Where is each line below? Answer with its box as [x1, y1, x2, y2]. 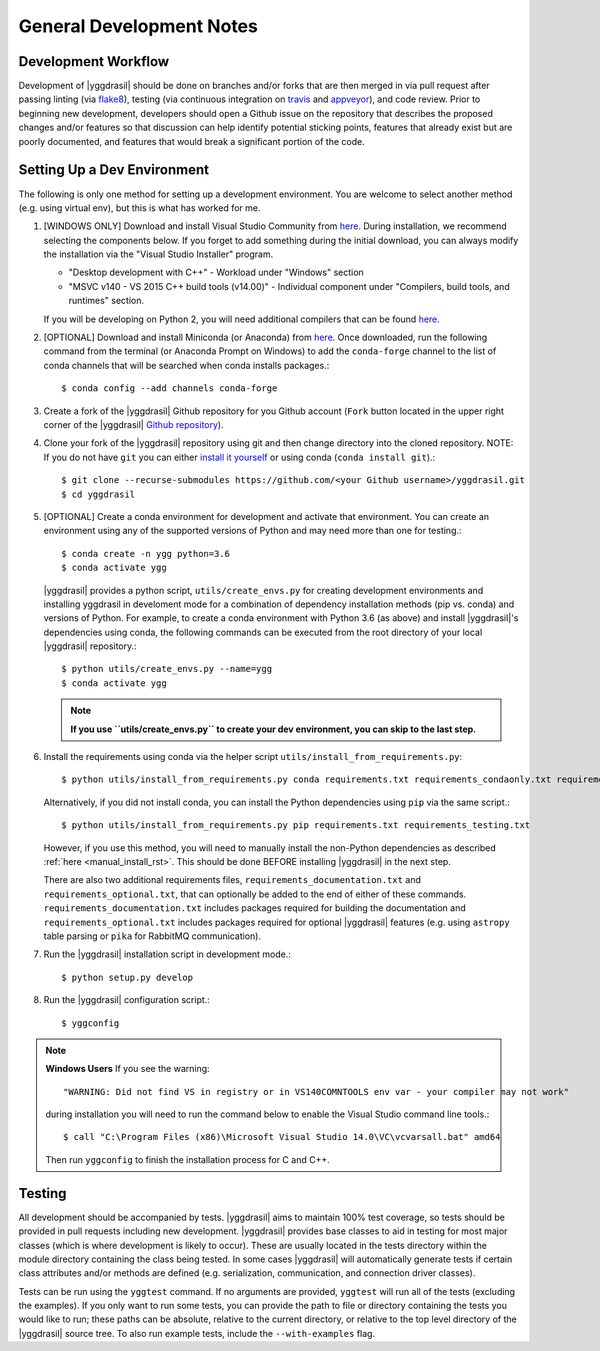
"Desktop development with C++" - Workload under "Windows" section [68, 266, 364, 279]
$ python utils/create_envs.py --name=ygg [61, 663, 273, 675]
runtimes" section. [68, 295, 145, 307]
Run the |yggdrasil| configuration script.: [43, 994, 210, 1006]
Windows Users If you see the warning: [45, 1063, 210, 1075]
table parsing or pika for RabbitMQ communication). [43, 930, 262, 942]
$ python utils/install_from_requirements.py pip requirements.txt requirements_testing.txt [61, 820, 531, 831]
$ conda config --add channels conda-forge [61, 383, 278, 394]
